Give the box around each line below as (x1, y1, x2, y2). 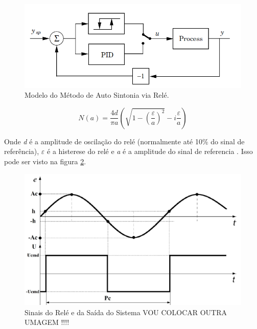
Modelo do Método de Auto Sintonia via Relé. (25, 90, 169, 100)
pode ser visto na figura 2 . (4, 156, 86, 166)
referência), (4, 146, 39, 157)
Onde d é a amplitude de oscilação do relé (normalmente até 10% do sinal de (4, 136, 245, 146)
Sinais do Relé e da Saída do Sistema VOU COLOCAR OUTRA (25, 306, 227, 317)
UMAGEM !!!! (25, 317, 69, 327)
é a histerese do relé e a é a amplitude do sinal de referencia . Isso (47, 146, 253, 157)
